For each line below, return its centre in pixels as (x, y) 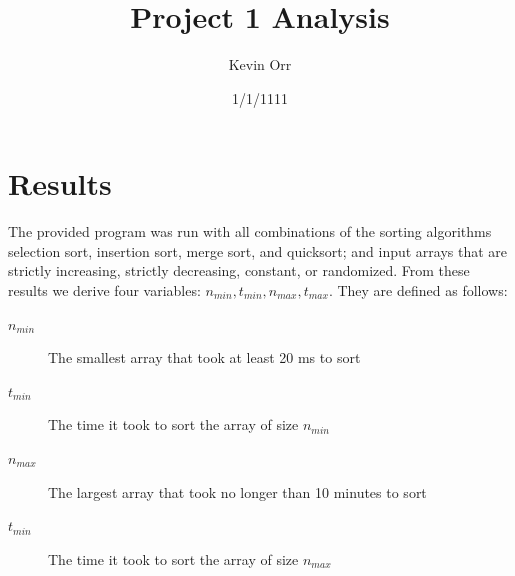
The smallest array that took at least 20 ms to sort (204, 357)
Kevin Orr (260, 64)
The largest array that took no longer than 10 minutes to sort (237, 491)
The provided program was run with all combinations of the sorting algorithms (250, 231)
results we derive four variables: (104, 290)
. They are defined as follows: (418, 290)
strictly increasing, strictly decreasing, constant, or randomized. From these (239, 270)
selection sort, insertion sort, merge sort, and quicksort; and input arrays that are (258, 250)
